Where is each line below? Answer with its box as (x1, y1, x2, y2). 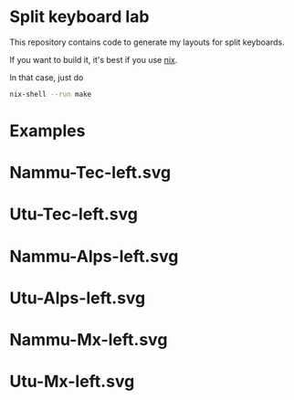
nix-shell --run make (9, 89, 92, 99)
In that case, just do (9, 71, 84, 83)
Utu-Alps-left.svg (9, 288, 146, 308)
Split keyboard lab (9, 6, 150, 27)
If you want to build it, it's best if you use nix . (9, 54, 178, 65)
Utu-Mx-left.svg (9, 372, 135, 392)
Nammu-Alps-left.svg (9, 246, 179, 267)
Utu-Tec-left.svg (9, 204, 139, 225)
